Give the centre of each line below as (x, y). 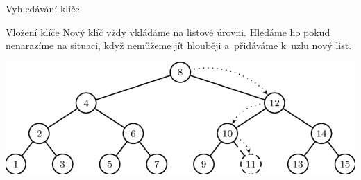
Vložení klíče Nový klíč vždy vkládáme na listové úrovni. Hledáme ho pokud (168, 31)
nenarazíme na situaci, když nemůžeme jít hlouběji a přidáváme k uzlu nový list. (179, 45)
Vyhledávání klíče (43, 8)
